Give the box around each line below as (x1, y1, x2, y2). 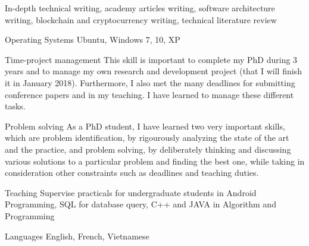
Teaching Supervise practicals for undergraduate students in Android (5, 186, 257, 198)
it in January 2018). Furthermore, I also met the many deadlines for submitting (5, 76, 295, 89)
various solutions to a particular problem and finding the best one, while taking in (5, 154, 305, 167)
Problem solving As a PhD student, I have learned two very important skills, (5, 119, 285, 132)
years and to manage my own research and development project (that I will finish (5, 65, 302, 77)
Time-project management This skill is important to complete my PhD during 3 (5, 53, 298, 65)
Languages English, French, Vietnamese (5, 229, 149, 242)
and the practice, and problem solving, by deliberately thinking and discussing (5, 143, 291, 155)
